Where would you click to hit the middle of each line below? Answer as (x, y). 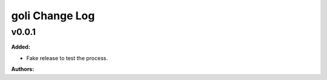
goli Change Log (53, 16)
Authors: (23, 69)
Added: (21, 47)
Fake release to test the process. (67, 58)
